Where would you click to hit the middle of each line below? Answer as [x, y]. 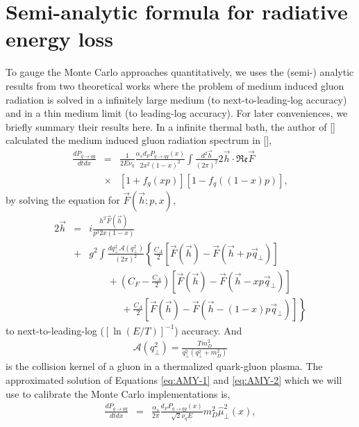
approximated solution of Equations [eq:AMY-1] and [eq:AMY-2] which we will [174, 380]
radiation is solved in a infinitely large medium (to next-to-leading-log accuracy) [176, 99]
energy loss [59, 39]
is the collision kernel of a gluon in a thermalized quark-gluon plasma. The [164, 366]
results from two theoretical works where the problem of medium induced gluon [175, 85]
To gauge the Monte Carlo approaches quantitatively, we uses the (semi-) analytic [180, 72]
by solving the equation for [63, 199]
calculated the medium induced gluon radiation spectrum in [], [139, 140]
